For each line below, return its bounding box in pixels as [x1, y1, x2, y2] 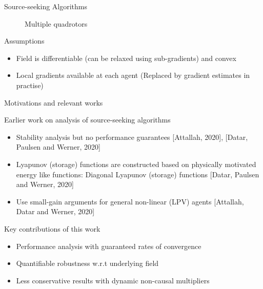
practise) [16, 79, 44, 90]
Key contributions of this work [4, 223, 100, 234]
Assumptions [4, 35, 45, 46]
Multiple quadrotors [25, 18, 88, 29]
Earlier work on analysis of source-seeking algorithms [4, 114, 171, 125]
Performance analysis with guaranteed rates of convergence [16, 240, 201, 251]
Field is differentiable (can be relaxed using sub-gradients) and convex [16, 52, 236, 63]
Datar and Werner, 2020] [16, 206, 95, 217]
